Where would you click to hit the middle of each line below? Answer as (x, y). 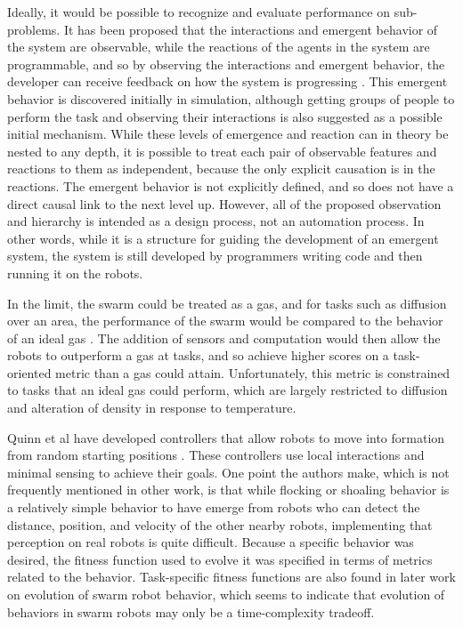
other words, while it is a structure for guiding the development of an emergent (223, 238)
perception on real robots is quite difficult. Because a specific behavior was (211, 542)
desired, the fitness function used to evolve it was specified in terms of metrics (220, 559)
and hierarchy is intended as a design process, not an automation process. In (216, 221)
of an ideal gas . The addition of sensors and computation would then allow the (224, 338)
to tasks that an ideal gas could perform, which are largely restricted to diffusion (227, 390)
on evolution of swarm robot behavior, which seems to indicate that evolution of (226, 594)
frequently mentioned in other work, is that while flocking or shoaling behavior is (228, 490)
